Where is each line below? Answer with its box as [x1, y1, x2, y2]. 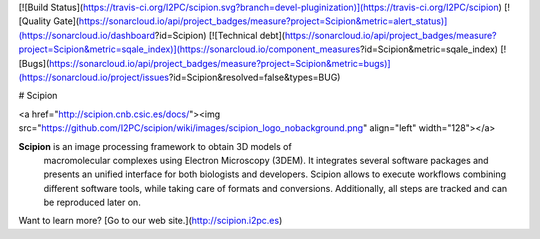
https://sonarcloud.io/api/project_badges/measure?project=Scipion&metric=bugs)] [48, 57, 391, 69]
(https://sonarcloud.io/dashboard [18, 29, 155, 41]
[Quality [18, 15, 52, 27]
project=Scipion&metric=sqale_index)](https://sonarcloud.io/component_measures [18, 43, 361, 55]
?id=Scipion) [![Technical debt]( [154, 29, 285, 41]
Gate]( [53, 15, 80, 27]
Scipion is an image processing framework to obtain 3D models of [18, 140, 292, 152]
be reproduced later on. [43, 196, 142, 209]
